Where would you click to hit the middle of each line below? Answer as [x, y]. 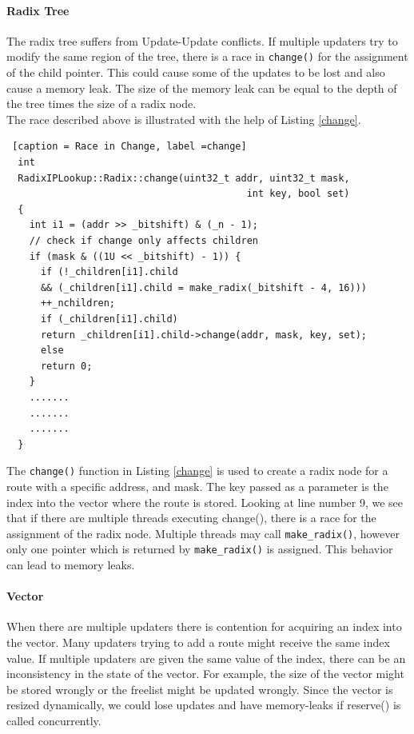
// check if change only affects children [143, 240]
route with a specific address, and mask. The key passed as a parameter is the [197, 486]
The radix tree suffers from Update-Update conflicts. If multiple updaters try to [202, 40]
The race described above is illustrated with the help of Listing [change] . [184, 119]
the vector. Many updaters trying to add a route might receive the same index [198, 642]
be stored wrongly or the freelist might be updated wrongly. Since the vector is [200, 689]
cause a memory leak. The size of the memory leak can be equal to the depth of [202, 88]
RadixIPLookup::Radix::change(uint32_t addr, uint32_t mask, [184, 178]
